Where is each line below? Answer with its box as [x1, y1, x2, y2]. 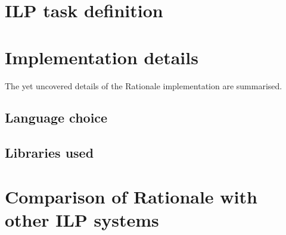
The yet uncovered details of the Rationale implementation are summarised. [5, 79, 282, 92]
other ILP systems [5, 208, 159, 232]
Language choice [5, 108, 108, 127]
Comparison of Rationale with [5, 184, 257, 208]
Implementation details [5, 45, 198, 69]
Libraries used [5, 143, 94, 162]
